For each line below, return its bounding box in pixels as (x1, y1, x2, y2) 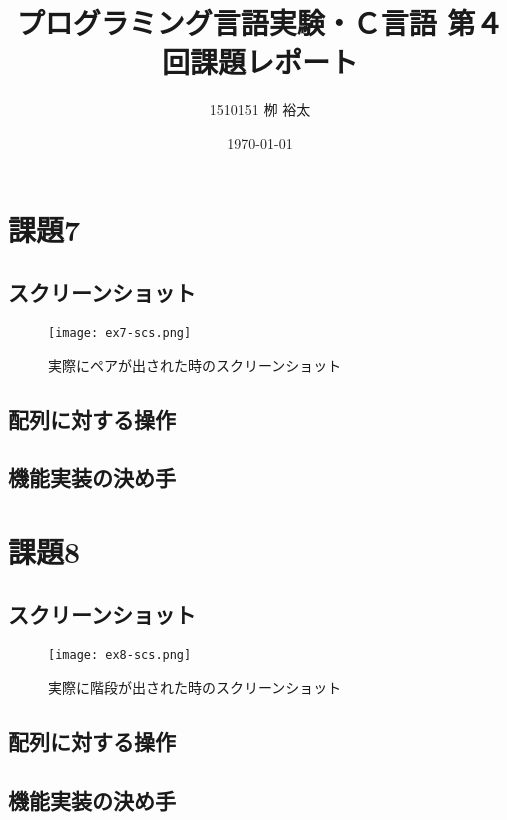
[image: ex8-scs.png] (48, 648, 192, 663)
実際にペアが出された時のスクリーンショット (48, 354, 342, 375)
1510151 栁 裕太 (209, 99, 311, 120)
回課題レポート (161, 41, 358, 82)
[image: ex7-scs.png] (48, 325, 192, 340)
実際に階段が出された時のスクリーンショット (48, 676, 342, 697)
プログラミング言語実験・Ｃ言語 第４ (16, 2, 504, 43)
